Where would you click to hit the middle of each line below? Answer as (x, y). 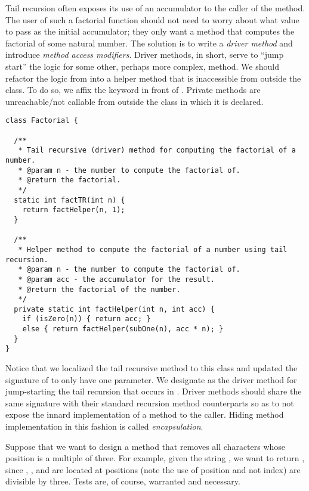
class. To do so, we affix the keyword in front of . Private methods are (133, 90)
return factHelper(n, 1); (74, 210)
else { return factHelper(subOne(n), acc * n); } (123, 329)
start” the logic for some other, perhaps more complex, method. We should (142, 66)
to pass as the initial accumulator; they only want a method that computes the (150, 31)
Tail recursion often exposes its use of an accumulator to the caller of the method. (155, 8)
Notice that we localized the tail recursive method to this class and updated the (152, 368)
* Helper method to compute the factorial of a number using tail (153, 249)
